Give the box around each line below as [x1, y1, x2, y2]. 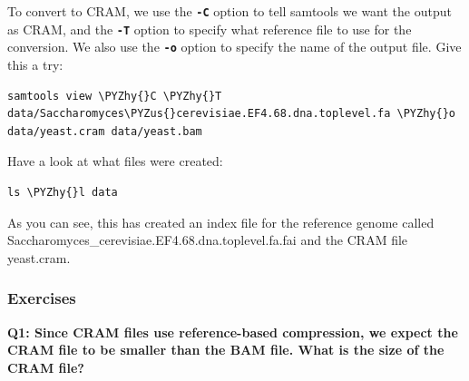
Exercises [7, 287, 76, 309]
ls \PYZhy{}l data [7, 185, 118, 199]
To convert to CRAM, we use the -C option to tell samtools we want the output [7, 2, 452, 20]
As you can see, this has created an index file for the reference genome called [7, 212, 435, 231]
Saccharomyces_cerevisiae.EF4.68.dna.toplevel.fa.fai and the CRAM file [7, 230, 408, 249]
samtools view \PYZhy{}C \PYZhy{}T [7, 89, 222, 103]
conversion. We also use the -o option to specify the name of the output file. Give [7, 37, 462, 56]
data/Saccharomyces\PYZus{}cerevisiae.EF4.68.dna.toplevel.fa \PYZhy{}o [7, 107, 455, 121]
